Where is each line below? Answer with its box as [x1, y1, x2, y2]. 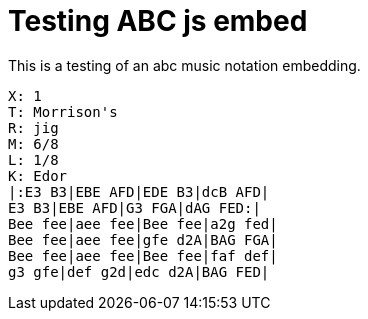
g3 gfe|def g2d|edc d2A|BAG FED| [8, 263, 270, 280]
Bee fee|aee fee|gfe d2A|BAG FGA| [8, 231, 278, 248]
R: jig [8, 119, 59, 136]
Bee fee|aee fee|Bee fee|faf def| [8, 247, 278, 264]
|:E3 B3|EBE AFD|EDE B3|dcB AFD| [8, 183, 270, 200]
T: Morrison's [8, 103, 118, 120]
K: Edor [8, 167, 68, 184]
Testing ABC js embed [8, 4, 308, 38]
